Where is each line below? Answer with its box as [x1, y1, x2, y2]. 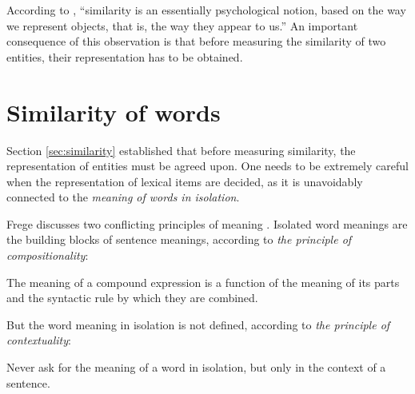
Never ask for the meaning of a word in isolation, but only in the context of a [6, 359, 386, 376]
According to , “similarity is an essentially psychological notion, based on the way [6, 2, 406, 18]
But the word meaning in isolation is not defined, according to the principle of [6, 316, 390, 332]
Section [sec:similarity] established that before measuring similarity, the [6, 141, 356, 158]
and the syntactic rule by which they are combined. [6, 289, 258, 306]
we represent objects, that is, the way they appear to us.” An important [6, 17, 358, 34]
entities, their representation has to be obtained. [6, 48, 243, 65]
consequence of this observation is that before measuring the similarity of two [6, 33, 386, 50]
